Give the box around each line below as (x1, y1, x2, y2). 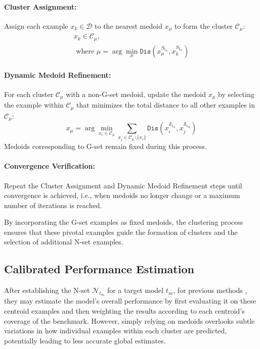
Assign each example (4, 20, 68, 31)
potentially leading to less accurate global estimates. (4, 335, 166, 345)
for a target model (107, 285, 164, 295)
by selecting (218, 88, 254, 99)
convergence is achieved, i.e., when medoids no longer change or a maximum (4, 190, 240, 201)
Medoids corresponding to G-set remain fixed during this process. (4, 141, 207, 152)
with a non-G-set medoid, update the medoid (66, 88, 206, 99)
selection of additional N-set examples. (4, 236, 123, 247)
